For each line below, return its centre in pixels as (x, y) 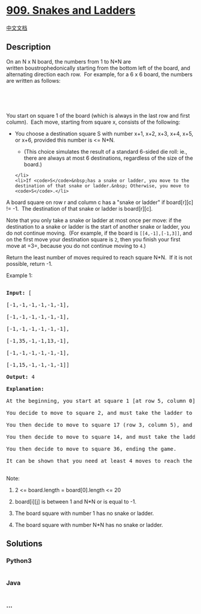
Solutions (25, 544)
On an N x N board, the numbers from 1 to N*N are (69, 61)
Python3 (19, 561)
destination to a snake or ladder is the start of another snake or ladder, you (98, 226)
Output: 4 (20, 377)
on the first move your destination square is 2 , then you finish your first (93, 239)
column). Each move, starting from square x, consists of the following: (93, 122)
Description (28, 47)
